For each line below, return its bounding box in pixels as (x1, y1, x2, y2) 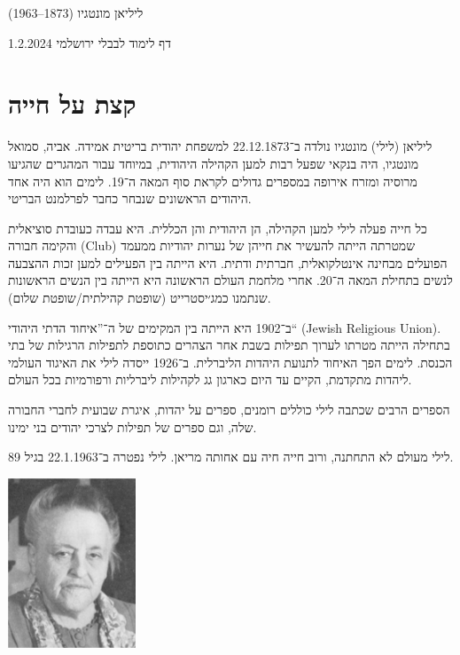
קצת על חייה (8, 85, 136, 122)
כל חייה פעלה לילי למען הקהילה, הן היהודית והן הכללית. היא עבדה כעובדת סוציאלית (8, 218, 427, 237)
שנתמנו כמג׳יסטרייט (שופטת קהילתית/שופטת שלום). (8, 288, 271, 307)
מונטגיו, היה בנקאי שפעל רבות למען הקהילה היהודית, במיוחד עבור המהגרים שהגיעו (8, 154, 418, 172)
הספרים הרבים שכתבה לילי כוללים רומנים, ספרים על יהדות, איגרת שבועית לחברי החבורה (8, 400, 450, 419)
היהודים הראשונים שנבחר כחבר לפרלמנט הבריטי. (8, 189, 252, 208)
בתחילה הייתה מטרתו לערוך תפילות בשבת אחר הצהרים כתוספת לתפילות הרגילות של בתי (8, 335, 450, 354)
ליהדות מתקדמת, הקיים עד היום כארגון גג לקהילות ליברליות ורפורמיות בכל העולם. (8, 370, 412, 389)
